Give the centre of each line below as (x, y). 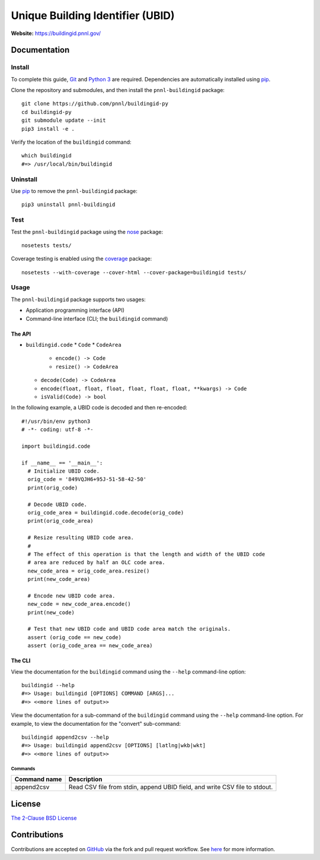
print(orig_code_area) (60, 521)
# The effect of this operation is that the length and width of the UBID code (146, 554)
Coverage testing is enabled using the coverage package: (81, 259)
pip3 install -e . (48, 129)
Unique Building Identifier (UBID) (93, 15)
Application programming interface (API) (75, 310)
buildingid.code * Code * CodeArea (73, 344)
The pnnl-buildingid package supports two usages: (79, 299)
